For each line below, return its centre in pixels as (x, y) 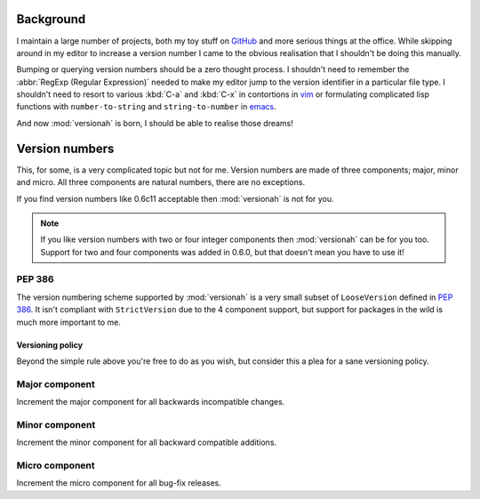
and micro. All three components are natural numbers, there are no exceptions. (161, 182)
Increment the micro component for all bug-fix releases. (119, 483)
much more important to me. (69, 322)
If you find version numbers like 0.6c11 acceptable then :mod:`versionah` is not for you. (175, 198)
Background (51, 19)
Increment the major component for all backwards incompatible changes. (151, 402)
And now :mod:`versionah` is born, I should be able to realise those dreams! (155, 123)
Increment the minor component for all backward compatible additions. (147, 443)
